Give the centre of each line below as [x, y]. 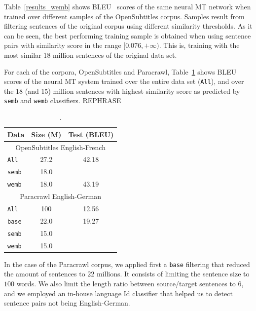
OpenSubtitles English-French [60, 147]
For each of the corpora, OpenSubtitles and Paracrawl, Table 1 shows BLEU [120, 71]
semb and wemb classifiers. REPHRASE [63, 100]
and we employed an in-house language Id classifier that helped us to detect [118, 293]
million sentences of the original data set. [115, 55]
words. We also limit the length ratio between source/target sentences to [126, 284]
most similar [23, 55]
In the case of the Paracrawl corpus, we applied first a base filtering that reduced [127, 264]
